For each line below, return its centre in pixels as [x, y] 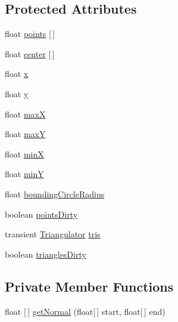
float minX [24, 154]
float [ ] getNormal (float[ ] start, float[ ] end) [85, 311]
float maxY [25, 134]
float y [17, 93]
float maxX [25, 114]
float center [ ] [30, 53]
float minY [24, 174]
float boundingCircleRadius [55, 193]
